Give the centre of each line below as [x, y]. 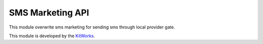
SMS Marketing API [49, 13]
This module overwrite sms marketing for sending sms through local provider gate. [92, 27]
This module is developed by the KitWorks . [52, 36]
